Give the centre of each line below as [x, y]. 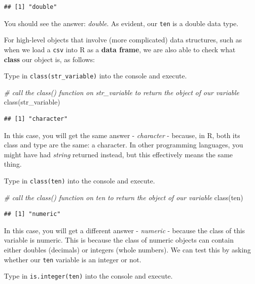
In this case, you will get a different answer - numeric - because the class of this [125, 230]
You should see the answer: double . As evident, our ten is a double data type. [121, 23]
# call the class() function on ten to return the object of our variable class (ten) [124, 197]
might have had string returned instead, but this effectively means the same [118, 154]
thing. [13, 164]
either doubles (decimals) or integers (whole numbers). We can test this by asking [127, 249]
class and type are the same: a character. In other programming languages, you [124, 145]
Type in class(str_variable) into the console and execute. [95, 76]
